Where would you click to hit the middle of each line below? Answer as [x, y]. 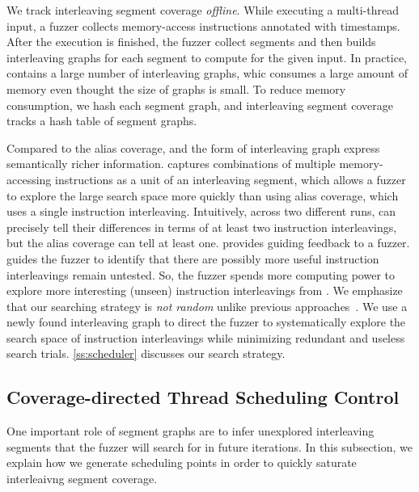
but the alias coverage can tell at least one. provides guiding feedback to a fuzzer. [208, 243]
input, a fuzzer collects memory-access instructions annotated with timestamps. [203, 25]
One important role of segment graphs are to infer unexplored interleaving [190, 431]
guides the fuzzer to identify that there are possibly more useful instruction [193, 258]
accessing [29, 179]
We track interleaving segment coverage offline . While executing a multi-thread [203, 10]
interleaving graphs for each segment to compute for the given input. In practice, [207, 57]
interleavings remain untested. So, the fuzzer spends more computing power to [201, 274]
